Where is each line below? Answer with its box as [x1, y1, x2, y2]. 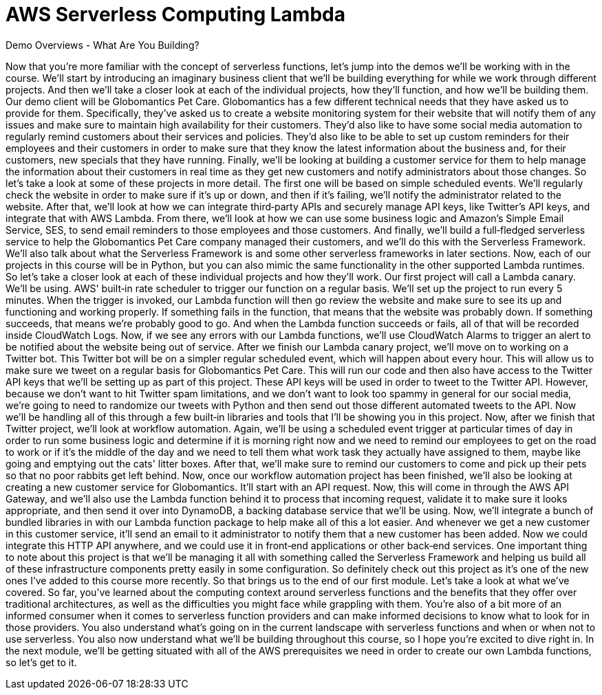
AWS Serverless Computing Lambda [6, 3, 345, 26]
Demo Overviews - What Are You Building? [6, 38, 200, 51]
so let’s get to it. [6, 656, 77, 668]
